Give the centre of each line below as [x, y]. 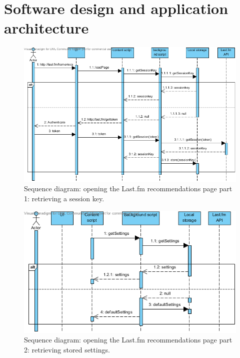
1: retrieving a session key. [64, 198]
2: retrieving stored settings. [67, 349]
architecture [46, 28]
